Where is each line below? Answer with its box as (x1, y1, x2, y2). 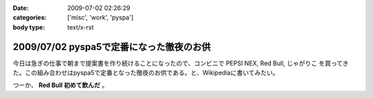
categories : (12, 14, 47, 22)
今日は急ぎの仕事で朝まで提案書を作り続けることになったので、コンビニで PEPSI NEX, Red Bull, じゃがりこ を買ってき (12, 59, 349, 67)
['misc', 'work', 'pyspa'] (67, 14, 134, 22)
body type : (12, 23, 45, 31)
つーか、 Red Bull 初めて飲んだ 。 (12, 81, 108, 89)
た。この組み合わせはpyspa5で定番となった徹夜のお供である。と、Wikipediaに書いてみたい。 (12, 69, 279, 77)
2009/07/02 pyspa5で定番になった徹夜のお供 (12, 41, 211, 53)
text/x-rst (67, 23, 94, 31)
